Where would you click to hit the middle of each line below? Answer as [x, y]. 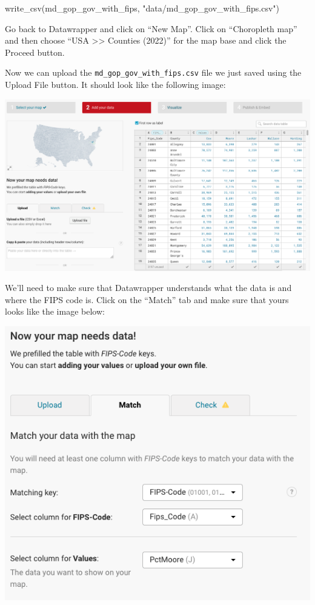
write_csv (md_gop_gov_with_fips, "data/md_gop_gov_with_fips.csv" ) [142, 8]
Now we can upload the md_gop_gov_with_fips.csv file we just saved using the [153, 72]
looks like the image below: [55, 311]
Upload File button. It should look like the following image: [115, 85]
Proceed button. [35, 52]
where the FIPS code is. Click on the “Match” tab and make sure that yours [147, 299]
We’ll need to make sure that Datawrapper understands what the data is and [148, 288]
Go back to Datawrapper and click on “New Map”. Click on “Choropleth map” [151, 28]
